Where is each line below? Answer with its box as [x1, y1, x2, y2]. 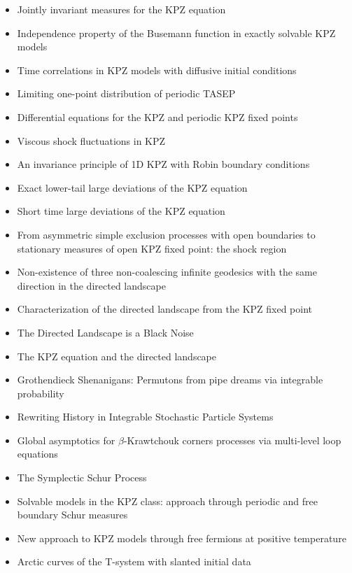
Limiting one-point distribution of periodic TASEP [17, 86, 236, 101]
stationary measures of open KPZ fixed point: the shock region [17, 241, 287, 255]
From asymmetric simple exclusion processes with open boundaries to [17, 227, 316, 241]
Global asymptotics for [17, 432, 115, 447]
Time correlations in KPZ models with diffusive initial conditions [17, 62, 297, 77]
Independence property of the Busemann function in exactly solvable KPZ [17, 25, 336, 40]
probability [17, 385, 64, 400]
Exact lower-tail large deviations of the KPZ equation [17, 180, 248, 194]
